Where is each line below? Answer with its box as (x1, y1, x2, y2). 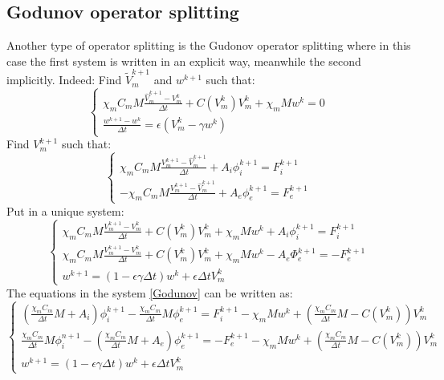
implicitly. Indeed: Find (6, 71, 122, 88)
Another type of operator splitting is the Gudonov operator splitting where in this (6, 37, 411, 54)
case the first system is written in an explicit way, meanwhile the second (6, 52, 361, 69)
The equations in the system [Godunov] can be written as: (6, 284, 293, 301)
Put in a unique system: (6, 202, 124, 219)
